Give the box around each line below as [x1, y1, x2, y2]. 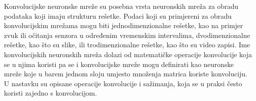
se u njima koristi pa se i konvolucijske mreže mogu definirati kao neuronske [4, 59, 234, 69]
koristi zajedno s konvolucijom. [4, 88, 97, 98]
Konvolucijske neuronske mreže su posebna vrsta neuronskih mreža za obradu [4, 1, 239, 11]
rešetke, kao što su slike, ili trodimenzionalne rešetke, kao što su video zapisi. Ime [4, 39, 250, 50]
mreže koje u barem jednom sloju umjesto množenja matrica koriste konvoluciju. [4, 68, 248, 79]
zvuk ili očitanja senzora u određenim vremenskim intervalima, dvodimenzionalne [4, 30, 250, 40]
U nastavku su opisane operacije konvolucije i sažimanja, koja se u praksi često [4, 78, 242, 88]
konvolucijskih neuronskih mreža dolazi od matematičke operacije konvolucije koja [4, 49, 252, 59]
